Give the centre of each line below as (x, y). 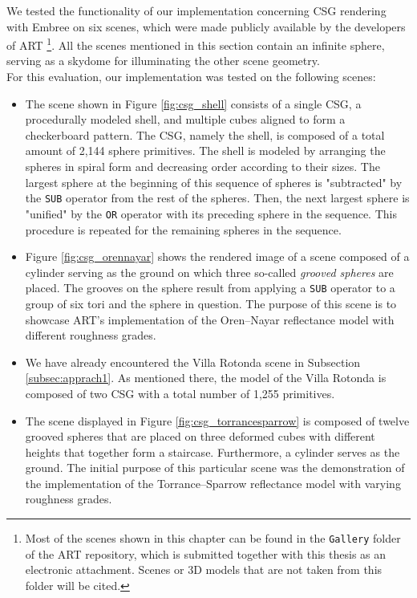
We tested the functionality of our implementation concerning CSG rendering (196, 10)
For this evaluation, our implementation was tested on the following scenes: (191, 77)
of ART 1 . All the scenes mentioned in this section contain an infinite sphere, (196, 44)
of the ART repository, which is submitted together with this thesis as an (206, 553)
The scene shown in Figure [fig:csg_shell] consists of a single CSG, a (193, 103)
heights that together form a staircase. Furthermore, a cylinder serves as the (213, 452)
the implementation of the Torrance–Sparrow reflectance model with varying (213, 483)
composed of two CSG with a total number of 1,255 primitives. (180, 393)
